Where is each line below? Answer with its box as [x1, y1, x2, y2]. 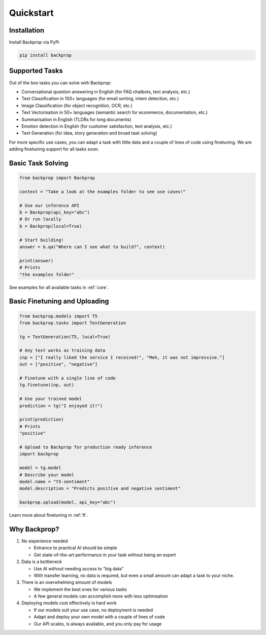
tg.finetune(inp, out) [19, 382, 74, 388]
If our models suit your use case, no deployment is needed [33, 607, 153, 613]
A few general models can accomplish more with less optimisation [33, 593, 168, 599]
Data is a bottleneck [21, 559, 62, 564]
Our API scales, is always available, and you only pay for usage [33, 621, 162, 627]
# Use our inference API [19, 203, 80, 208]
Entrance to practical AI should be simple [33, 545, 117, 551]
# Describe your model [19, 472, 74, 478]
